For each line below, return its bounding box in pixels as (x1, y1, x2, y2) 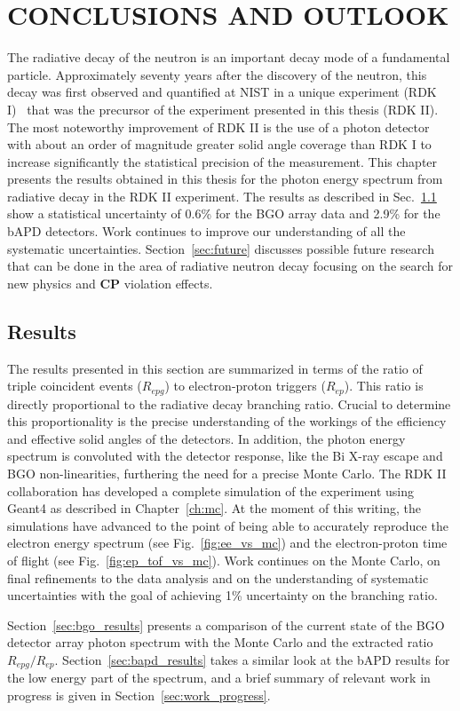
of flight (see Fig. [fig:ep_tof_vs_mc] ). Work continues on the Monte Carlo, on (7, 551, 440, 570)
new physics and (7, 273, 96, 292)
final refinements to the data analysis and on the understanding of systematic (7, 568, 429, 587)
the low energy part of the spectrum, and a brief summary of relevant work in (7, 668, 431, 687)
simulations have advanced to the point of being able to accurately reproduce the (7, 516, 448, 534)
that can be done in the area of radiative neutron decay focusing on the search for (7, 257, 454, 275)
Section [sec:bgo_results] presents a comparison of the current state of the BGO (7, 615, 445, 634)
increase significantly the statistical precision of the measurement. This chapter (7, 152, 438, 170)
